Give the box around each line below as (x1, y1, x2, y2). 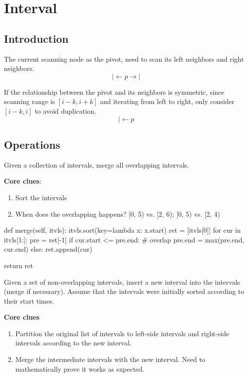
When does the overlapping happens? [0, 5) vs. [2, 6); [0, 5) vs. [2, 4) (15, 208, 220, 219)
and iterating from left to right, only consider (99, 96, 235, 106)
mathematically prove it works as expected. (15, 363, 145, 374)
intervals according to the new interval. (15, 338, 132, 348)
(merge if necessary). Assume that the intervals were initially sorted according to (4, 286, 244, 296)
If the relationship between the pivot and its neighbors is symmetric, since (4, 86, 225, 97)
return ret (4, 260, 33, 270)
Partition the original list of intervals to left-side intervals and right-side (15, 328, 230, 338)
